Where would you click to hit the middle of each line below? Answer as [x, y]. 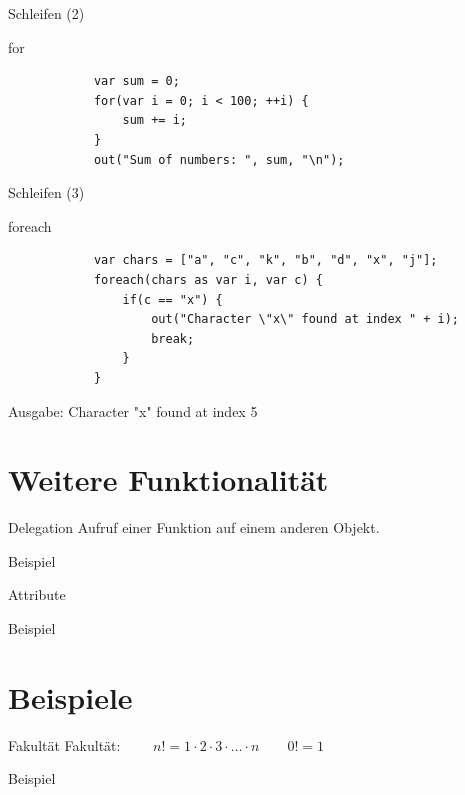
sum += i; [154, 120]
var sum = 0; [136, 81]
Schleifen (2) [46, 13]
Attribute [37, 594]
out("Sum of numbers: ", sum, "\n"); [219, 159]
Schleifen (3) [46, 192]
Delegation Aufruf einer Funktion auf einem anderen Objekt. [194, 527]
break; [173, 338]
